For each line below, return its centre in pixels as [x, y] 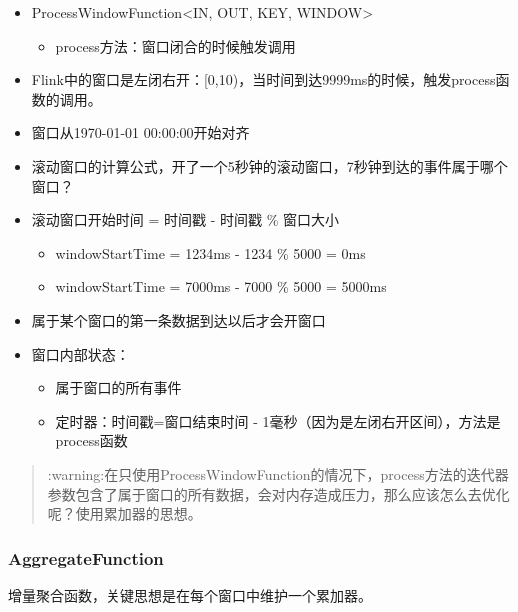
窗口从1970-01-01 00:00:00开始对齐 [140, 132]
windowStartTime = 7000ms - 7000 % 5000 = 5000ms [221, 286]
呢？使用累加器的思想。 [124, 513]
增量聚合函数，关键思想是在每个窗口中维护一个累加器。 [190, 594]
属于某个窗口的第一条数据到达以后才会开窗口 [178, 319]
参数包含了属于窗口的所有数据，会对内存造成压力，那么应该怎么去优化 [278, 493]
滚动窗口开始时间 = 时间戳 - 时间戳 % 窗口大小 [185, 219]
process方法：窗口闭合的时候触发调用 [175, 45]
